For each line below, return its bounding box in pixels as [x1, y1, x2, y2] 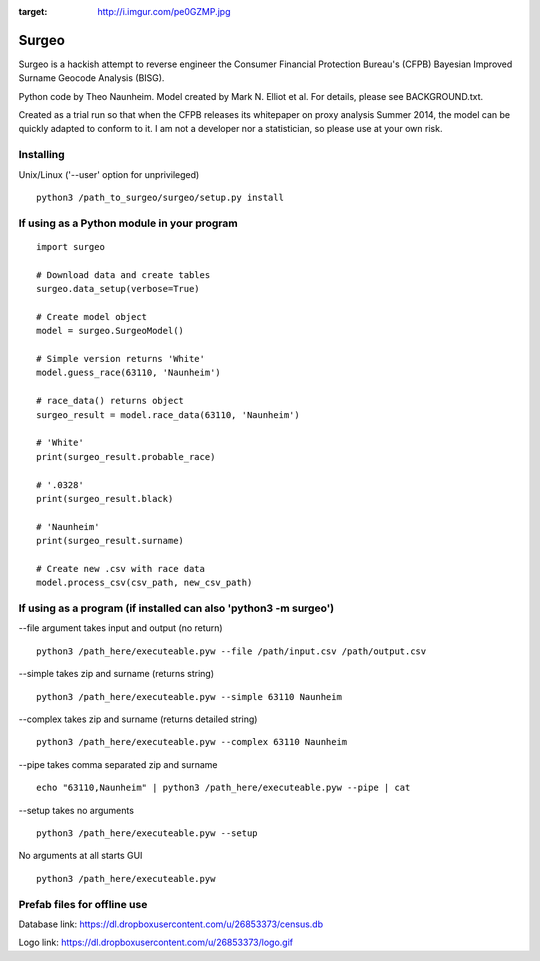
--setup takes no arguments [18, 804, 135, 816]
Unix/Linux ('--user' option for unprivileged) [18, 168, 200, 180]
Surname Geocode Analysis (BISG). [18, 72, 165, 84]
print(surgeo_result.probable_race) [36, 451, 216, 462]
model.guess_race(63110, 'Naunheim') [36, 367, 222, 379]
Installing [18, 148, 65, 162]
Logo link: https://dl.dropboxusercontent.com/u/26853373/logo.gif [18, 936, 294, 949]
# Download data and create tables [36, 269, 211, 280]
